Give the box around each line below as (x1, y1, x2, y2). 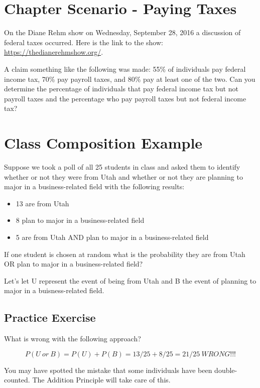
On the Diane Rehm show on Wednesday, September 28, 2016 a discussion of (4, 27, 241, 38)
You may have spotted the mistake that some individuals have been (4, 364, 212, 375)
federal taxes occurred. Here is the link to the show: (4, 37, 163, 47)
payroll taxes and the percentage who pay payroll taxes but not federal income (4, 93, 246, 103)
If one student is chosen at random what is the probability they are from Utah (4, 248, 245, 259)
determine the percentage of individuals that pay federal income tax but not (4, 83, 238, 94)
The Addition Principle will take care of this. (32, 374, 171, 385)
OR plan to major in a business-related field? (4, 258, 143, 269)
